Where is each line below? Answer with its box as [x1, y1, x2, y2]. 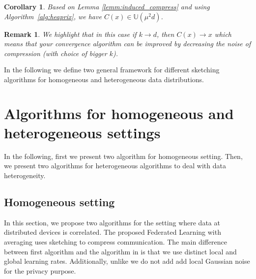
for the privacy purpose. [4, 265, 76, 276]
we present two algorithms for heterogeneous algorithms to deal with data [4, 160, 226, 171]
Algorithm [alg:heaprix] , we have [4, 11, 102, 21]
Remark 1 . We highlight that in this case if [4, 29, 137, 39]
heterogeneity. [4, 170, 46, 181]
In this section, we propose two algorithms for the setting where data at [4, 217, 220, 227]
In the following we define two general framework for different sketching [4, 64, 220, 75]
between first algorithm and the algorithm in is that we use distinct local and [4, 246, 237, 256]
